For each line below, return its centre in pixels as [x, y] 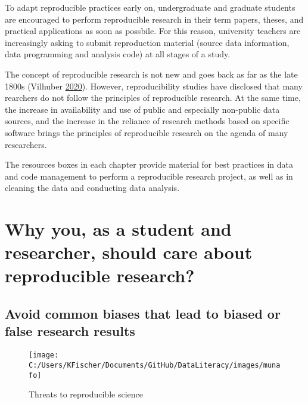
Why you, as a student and [118, 229]
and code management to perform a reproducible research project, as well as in [149, 176]
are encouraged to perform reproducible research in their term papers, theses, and [154, 19]
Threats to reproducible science [86, 394]
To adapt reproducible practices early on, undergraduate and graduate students [150, 7]
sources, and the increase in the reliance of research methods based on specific [147, 121]
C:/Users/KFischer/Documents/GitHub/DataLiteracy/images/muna [155, 365]
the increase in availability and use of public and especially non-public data [142, 109]
